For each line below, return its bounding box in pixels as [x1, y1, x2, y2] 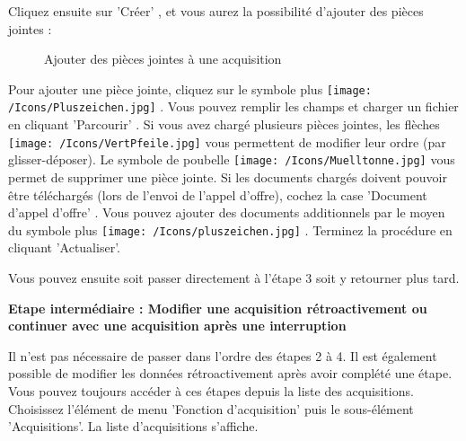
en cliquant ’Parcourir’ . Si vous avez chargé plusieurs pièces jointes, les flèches [8, 115, 440, 134]
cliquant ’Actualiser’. [8, 238, 120, 257]
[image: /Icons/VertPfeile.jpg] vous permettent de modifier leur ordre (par [8, 132, 446, 151]
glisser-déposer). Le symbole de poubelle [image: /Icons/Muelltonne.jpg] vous [8, 150, 455, 169]
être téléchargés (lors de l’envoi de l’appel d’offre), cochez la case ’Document [8, 185, 427, 204]
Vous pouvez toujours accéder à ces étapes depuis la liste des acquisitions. [8, 382, 414, 400]
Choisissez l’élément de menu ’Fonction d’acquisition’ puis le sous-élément [8, 399, 414, 418]
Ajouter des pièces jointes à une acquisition [44, 49, 282, 68]
